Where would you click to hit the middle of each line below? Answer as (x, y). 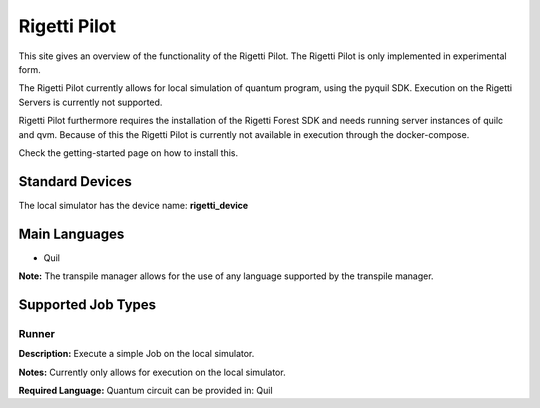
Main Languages (71, 233)
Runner (36, 333)
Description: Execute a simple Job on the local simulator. (136, 354)
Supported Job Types (87, 304)
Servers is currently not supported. (90, 102)
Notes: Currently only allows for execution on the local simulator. (152, 372)
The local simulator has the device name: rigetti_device (133, 205)
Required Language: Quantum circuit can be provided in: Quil (146, 391)
